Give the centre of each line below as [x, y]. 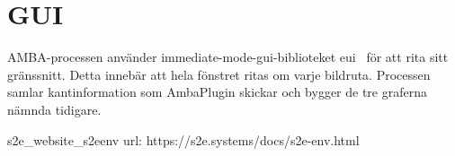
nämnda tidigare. [54, 109]
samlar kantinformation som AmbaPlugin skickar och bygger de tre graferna [217, 92]
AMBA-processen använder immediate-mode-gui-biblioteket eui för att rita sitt [228, 57]
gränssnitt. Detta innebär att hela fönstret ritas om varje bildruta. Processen [219, 74]
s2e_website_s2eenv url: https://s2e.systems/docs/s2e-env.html [183, 139]
